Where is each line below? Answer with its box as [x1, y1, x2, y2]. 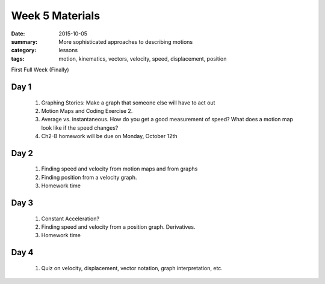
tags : [11, 55, 25, 62]
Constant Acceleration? [41, 215, 99, 222]
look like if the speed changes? [41, 124, 119, 131]
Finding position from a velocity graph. [41, 174, 137, 181]
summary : [11, 38, 38, 45]
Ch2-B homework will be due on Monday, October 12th [41, 133, 178, 140]
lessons [58, 47, 78, 54]
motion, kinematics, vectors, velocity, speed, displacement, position [58, 55, 227, 62]
